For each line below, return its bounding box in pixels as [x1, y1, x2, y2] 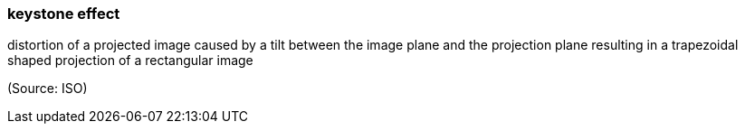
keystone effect [7, 5, 120, 23]
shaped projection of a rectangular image [7, 52, 253, 69]
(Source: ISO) [7, 80, 88, 97]
